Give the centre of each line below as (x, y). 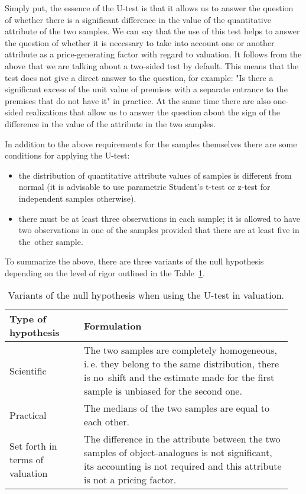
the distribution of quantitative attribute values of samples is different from (155, 175)
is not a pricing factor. (130, 480)
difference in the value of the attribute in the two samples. (110, 123)
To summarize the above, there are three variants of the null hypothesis (134, 261)
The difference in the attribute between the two (182, 439)
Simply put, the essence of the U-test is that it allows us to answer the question (149, 8)
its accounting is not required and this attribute (183, 466)
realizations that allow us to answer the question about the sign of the (153, 112)
